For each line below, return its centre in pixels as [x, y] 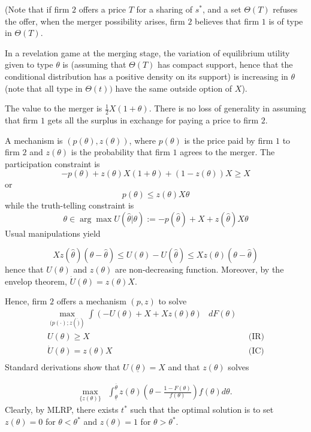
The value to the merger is [54, 108]
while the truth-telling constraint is [70, 205]
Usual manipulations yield [53, 233]
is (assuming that [94, 64]
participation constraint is [52, 163]
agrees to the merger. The [227, 152]
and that [184, 367]
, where [142, 140]
